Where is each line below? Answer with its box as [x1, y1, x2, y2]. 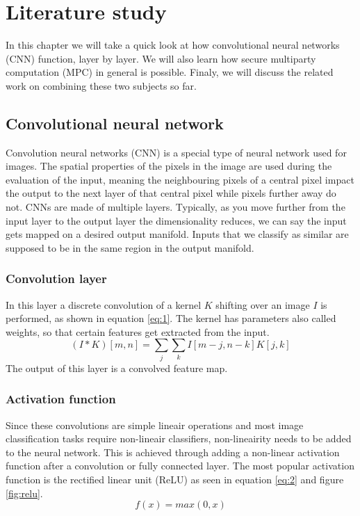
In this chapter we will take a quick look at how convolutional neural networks [6, 38, 340, 52]
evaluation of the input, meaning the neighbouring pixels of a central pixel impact [6, 172, 354, 186]
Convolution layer [6, 270, 107, 287]
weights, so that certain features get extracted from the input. [6, 324, 270, 339]
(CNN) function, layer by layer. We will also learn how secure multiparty [6, 51, 316, 65]
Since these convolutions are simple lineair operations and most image [6, 417, 304, 432]
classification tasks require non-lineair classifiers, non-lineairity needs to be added [6, 431, 352, 446]
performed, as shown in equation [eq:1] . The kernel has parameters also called [6, 311, 336, 325]
